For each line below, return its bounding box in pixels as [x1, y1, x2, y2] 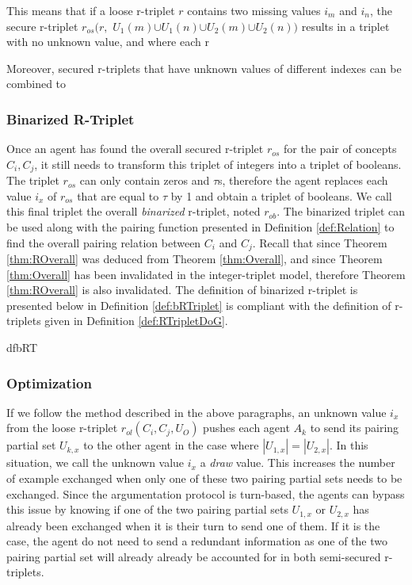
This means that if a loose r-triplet [6, 2, 175, 18]
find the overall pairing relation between [6, 234, 201, 250]
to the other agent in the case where [83, 437, 259, 453]
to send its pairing [310, 419, 399, 436]
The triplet [6, 172, 59, 189]
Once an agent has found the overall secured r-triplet [6, 140, 264, 157]
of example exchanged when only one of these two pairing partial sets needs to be [6, 470, 402, 487]
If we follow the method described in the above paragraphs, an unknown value [6, 403, 387, 420]
